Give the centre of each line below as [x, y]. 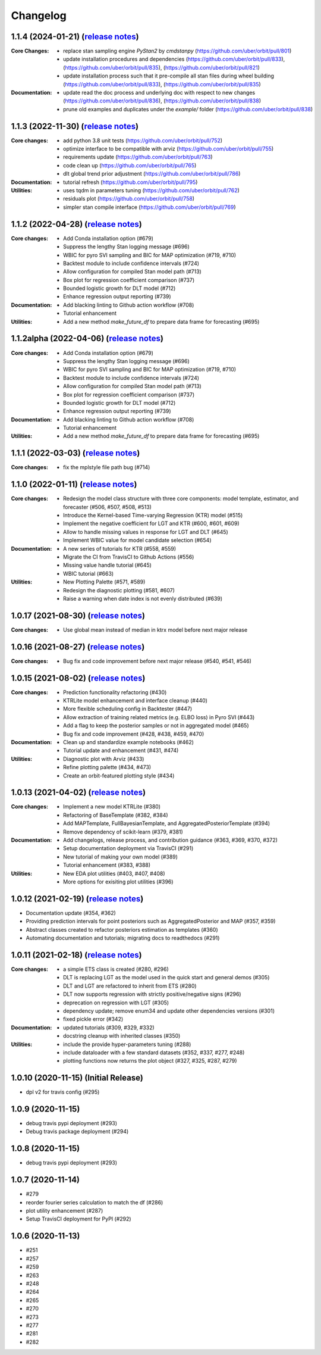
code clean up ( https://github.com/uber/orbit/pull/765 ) [130, 165]
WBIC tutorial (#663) [89, 573]
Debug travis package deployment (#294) [77, 1132]
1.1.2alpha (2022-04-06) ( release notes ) [87, 338]
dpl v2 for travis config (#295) [63, 1092]
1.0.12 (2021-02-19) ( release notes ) [77, 899]
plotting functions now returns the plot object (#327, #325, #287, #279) [150, 1061]
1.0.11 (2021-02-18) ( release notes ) [76, 955]
